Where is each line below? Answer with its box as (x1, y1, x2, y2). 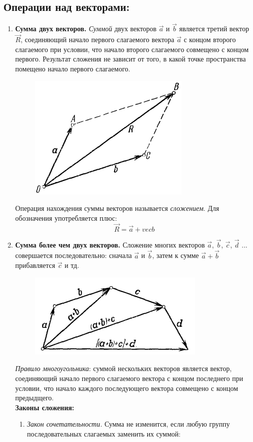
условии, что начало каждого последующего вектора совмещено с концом (15, 382, 238, 393)
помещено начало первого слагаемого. (15, 63, 130, 74)
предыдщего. (15, 392, 54, 403)
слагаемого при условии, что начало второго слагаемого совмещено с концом (15, 44, 249, 54)
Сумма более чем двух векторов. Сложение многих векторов (15, 239, 205, 250)
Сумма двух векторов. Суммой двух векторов (15, 23, 157, 34)
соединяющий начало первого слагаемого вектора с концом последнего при (15, 373, 243, 383)
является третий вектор (179, 23, 249, 34)
